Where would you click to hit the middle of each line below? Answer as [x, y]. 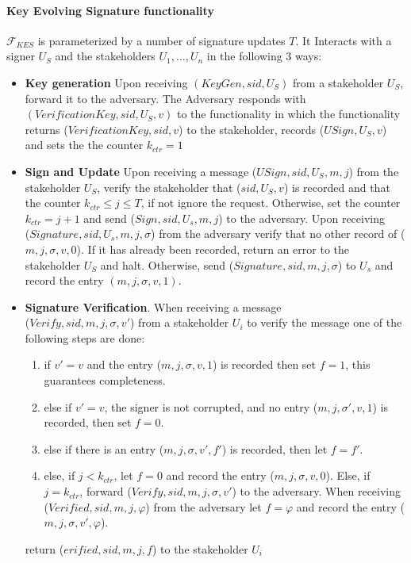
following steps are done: [85, 337]
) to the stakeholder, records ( [252, 129]
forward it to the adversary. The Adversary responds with [165, 98]
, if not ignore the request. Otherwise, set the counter [271, 203]
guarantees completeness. [105, 380]
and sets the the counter [84, 145]
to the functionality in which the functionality [288, 114]
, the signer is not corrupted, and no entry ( [211, 406]
